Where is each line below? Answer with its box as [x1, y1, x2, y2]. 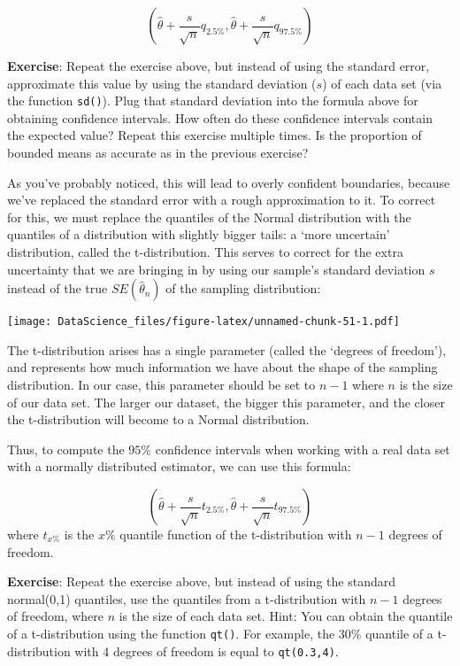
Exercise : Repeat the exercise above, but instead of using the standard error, [7, 57, 430, 74]
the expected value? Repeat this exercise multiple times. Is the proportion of [7, 126, 422, 144]
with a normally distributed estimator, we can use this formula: [7, 457, 351, 476]
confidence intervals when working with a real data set [155, 439, 450, 458]
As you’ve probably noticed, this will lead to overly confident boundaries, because [7, 173, 450, 191]
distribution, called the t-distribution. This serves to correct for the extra [7, 243, 403, 260]
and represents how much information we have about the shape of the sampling [7, 358, 438, 376]
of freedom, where [7, 607, 103, 625]
